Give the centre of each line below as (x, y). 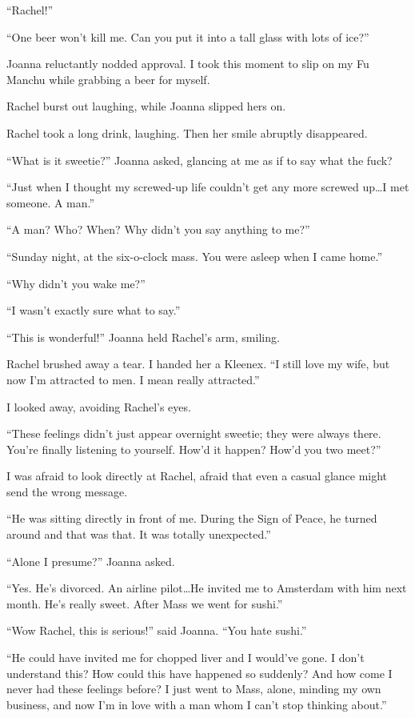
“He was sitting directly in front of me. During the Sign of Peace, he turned (192, 518)
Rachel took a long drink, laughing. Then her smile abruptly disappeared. (187, 132)
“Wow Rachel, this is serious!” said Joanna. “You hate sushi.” (157, 630)
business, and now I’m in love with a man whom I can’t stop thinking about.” (197, 704)
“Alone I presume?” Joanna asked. (91, 561)
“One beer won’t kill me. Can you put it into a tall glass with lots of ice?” (188, 36)
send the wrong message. (67, 491)
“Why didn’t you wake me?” (76, 283)
